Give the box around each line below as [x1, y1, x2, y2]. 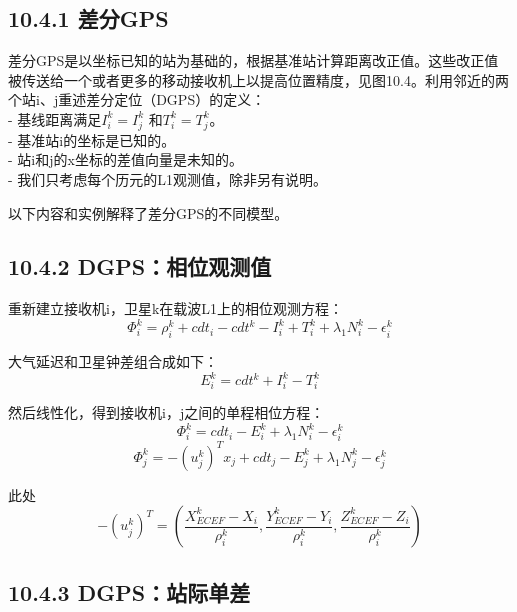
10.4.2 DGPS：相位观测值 [8, 251, 272, 282]
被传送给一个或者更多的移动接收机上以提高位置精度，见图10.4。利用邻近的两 [8, 69, 509, 90]
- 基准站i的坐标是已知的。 [8, 129, 176, 150]
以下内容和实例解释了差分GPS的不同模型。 [8, 202, 289, 223]
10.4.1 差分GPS [8, 3, 169, 34]
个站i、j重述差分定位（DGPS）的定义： [8, 89, 266, 110]
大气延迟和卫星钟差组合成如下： [8, 351, 218, 372]
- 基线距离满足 [8, 108, 102, 129]
